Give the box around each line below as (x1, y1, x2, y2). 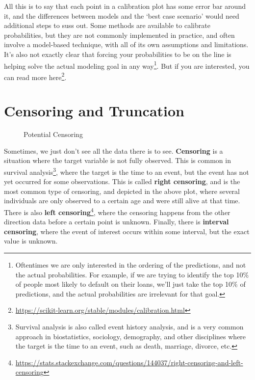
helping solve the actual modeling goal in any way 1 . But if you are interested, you (4, 59, 250, 71)
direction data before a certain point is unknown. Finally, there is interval (4, 217, 229, 227)
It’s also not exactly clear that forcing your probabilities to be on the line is (4, 49, 231, 59)
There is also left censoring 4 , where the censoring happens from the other (4, 206, 230, 217)
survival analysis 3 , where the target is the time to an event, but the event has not (4, 165, 249, 177)
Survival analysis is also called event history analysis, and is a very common (15, 322, 244, 331)
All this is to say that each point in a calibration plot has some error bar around (4, 1, 246, 11)
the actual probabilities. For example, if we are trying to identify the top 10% (15, 269, 249, 279)
